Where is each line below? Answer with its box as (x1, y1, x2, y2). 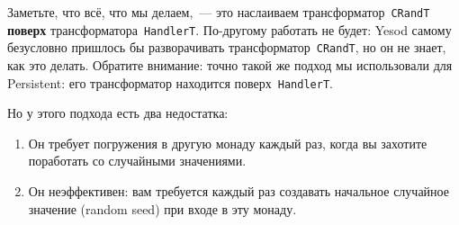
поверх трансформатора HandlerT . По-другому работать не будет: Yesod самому (7, 20, 452, 39)
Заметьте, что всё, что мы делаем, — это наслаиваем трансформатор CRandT (7, 3, 430, 21)
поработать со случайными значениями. (28, 151, 247, 170)
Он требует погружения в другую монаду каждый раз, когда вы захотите (28, 133, 427, 152)
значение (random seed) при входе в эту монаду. (28, 199, 297, 218)
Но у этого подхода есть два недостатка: (7, 103, 229, 122)
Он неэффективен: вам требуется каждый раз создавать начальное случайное (28, 182, 449, 200)
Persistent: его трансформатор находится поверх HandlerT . (7, 73, 333, 92)
